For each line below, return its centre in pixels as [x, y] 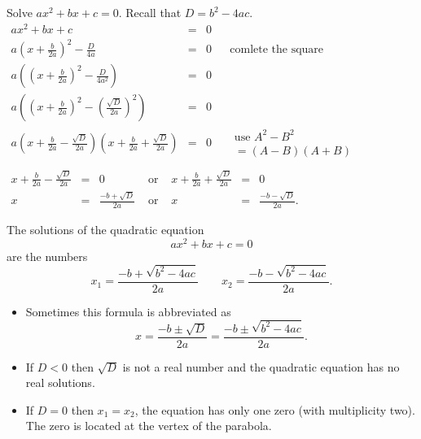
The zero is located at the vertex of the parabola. [149, 426]
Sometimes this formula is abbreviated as [128, 311]
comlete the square [277, 50]
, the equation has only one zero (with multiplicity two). [275, 409]
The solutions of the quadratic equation [105, 230]
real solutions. [60, 382]
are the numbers [47, 256]
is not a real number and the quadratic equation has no [261, 366]
